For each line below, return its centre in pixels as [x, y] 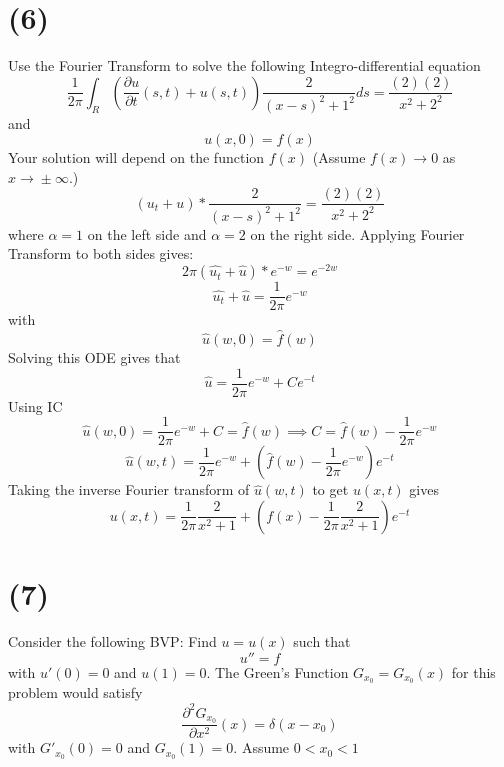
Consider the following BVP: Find [112, 641]
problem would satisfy [75, 692]
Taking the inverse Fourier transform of [129, 489]
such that [322, 641]
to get [330, 489]
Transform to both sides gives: [101, 253]
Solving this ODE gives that [94, 356]
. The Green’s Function [277, 671]
